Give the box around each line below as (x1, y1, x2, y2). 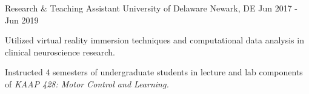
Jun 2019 (5, 13, 39, 26)
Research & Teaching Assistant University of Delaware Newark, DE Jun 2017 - (5, 2, 297, 14)
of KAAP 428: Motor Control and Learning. (5, 77, 169, 90)
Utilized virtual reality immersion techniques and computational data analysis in (5, 34, 304, 46)
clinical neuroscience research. (5, 45, 115, 58)
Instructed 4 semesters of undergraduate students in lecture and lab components (5, 66, 303, 78)
